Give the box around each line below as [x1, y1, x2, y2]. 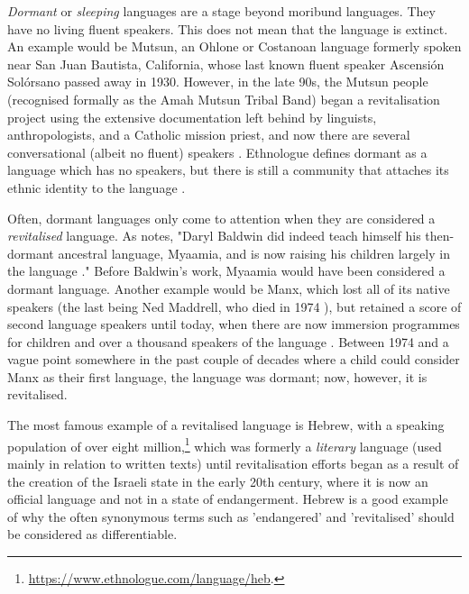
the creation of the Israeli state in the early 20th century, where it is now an [7, 471, 428, 490]
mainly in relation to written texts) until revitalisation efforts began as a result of [7, 453, 459, 472]
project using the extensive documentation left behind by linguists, [7, 107, 377, 126]
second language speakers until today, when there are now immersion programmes [7, 315, 460, 334]
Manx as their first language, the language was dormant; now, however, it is [7, 367, 428, 386]
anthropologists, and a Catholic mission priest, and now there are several [7, 125, 410, 144]
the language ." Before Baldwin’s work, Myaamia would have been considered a [7, 261, 446, 280]
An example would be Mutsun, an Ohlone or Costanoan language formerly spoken [7, 37, 462, 56]
